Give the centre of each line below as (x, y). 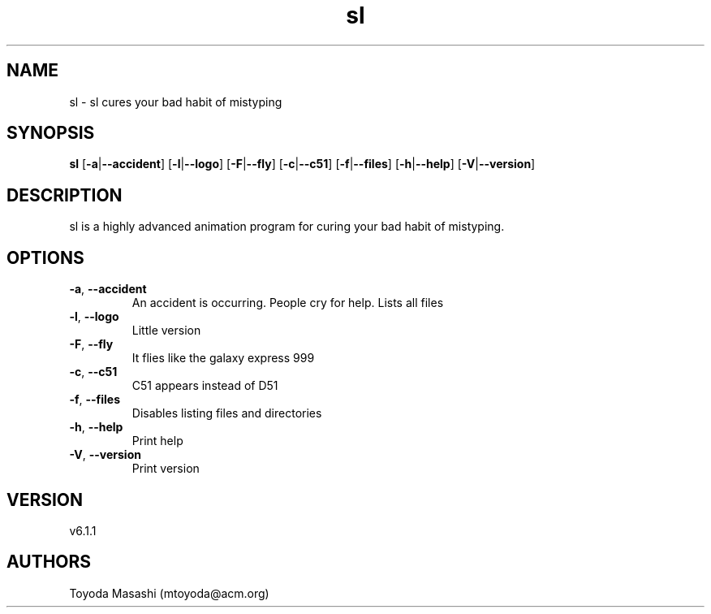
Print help (157, 441)
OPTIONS (45, 257)
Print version (166, 469)
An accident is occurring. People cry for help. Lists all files (288, 303)
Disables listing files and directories (227, 413)
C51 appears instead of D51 (205, 386)
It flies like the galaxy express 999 (223, 358)
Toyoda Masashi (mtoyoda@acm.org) (169, 593)
